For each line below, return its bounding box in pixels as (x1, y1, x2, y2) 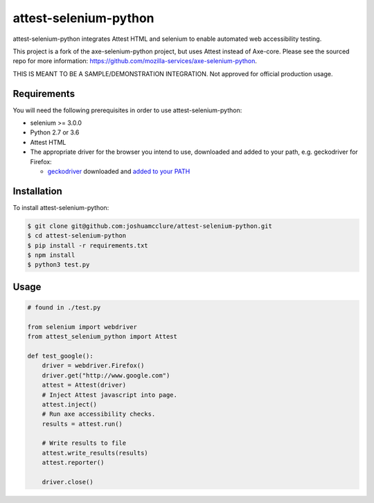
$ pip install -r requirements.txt (27, 241, 148, 249)
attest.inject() (42, 400, 97, 408)
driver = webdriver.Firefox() (42, 362, 145, 370)
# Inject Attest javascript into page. (42, 391, 178, 398)
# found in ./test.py (27, 303, 101, 312)
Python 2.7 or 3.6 (30, 128, 80, 136)
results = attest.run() (42, 420, 123, 427)
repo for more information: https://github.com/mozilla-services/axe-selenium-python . (12, 57, 258, 65)
